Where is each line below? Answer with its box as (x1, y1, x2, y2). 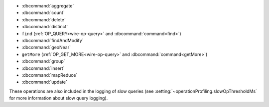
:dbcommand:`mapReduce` (21, 72, 78, 78)
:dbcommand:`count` (21, 10, 65, 16)
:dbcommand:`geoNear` (21, 45, 71, 51)
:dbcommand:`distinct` (21, 24, 68, 30)
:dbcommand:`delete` (21, 16, 66, 22)
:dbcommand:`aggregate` (21, 3, 74, 8)
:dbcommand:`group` (21, 58, 65, 64)
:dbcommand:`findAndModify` (21, 37, 84, 43)
